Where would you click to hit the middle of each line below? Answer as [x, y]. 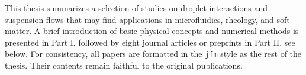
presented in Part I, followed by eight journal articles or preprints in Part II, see [150, 42]
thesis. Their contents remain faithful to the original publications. [124, 65]
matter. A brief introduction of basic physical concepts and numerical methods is [152, 31]
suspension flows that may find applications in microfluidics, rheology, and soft [147, 19]
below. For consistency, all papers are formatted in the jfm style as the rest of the [153, 54]
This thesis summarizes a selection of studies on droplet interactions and [136, 8]
